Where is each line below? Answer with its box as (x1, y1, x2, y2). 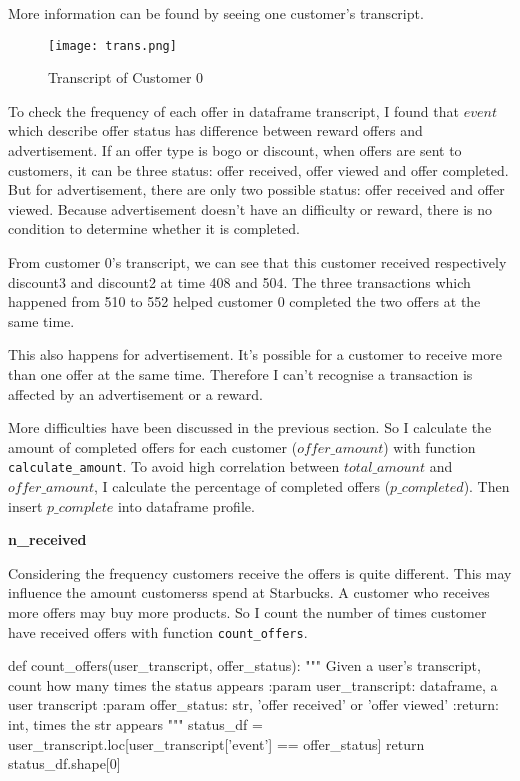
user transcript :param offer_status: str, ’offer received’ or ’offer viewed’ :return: (8, 694, 499, 715)
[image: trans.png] (48, 38, 177, 53)
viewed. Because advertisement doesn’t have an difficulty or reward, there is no (8, 198, 493, 219)
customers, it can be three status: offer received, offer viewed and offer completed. (8, 159, 509, 180)
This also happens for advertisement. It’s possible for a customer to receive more (8, 344, 502, 365)
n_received (8, 529, 87, 550)
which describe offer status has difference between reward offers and (8, 120, 423, 141)
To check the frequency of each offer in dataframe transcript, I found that (8, 100, 459, 121)
